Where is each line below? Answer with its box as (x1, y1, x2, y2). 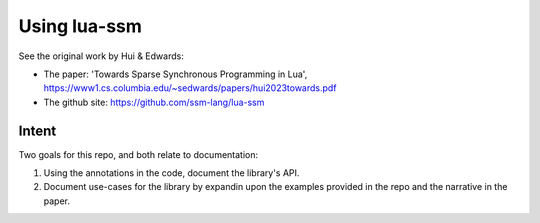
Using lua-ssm (18, 15, 142, 37)
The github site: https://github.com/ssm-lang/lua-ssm (43, 96, 265, 108)
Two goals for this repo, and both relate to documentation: (18, 148, 259, 160)
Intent (18, 122, 57, 139)
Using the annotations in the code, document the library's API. (43, 167, 300, 179)
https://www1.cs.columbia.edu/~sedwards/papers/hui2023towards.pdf (43, 82, 337, 94)
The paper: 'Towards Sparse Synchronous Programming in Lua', (43, 68, 308, 80)
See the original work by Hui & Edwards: (18, 50, 184, 62)
